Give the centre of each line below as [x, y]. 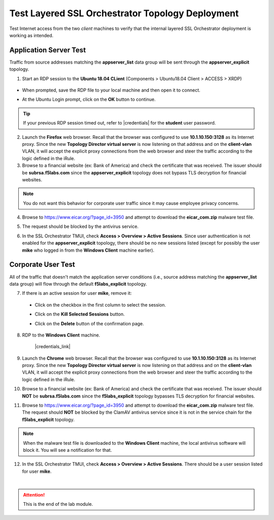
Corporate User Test [42, 265]
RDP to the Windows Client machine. [61, 335]
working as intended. [31, 35]
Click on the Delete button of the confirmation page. [89, 323]
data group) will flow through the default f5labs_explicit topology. [78, 284]
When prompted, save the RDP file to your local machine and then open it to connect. [111, 90]
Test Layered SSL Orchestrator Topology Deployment [124, 13]
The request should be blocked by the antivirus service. [80, 227]
